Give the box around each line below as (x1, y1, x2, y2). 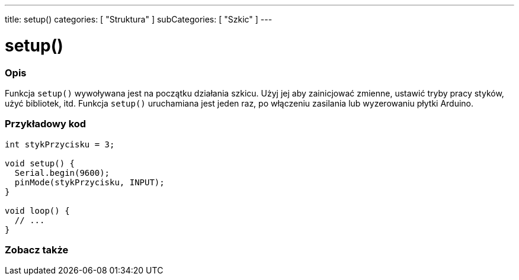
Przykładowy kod (5, 118, 86, 130)
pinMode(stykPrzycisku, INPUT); (14, 177, 165, 187)
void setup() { (5, 158, 75, 168)
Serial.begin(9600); (14, 168, 110, 178)
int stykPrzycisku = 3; (5, 139, 115, 149)
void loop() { (5, 205, 70, 215)
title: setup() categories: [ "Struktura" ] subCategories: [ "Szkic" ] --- (5, 14, 273, 24)
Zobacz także (5, 244, 69, 256)
